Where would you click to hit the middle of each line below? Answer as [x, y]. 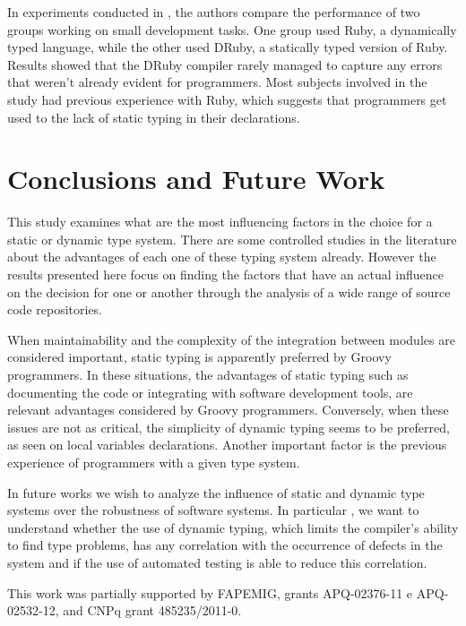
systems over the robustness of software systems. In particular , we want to [213, 510]
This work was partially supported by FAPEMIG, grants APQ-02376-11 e [210, 592]
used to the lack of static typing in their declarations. [154, 117]
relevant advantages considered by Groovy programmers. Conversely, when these [228, 410]
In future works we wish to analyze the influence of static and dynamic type [216, 492]
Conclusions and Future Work [196, 179]
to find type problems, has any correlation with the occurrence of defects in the [225, 545]
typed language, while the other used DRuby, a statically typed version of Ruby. [228, 47]
